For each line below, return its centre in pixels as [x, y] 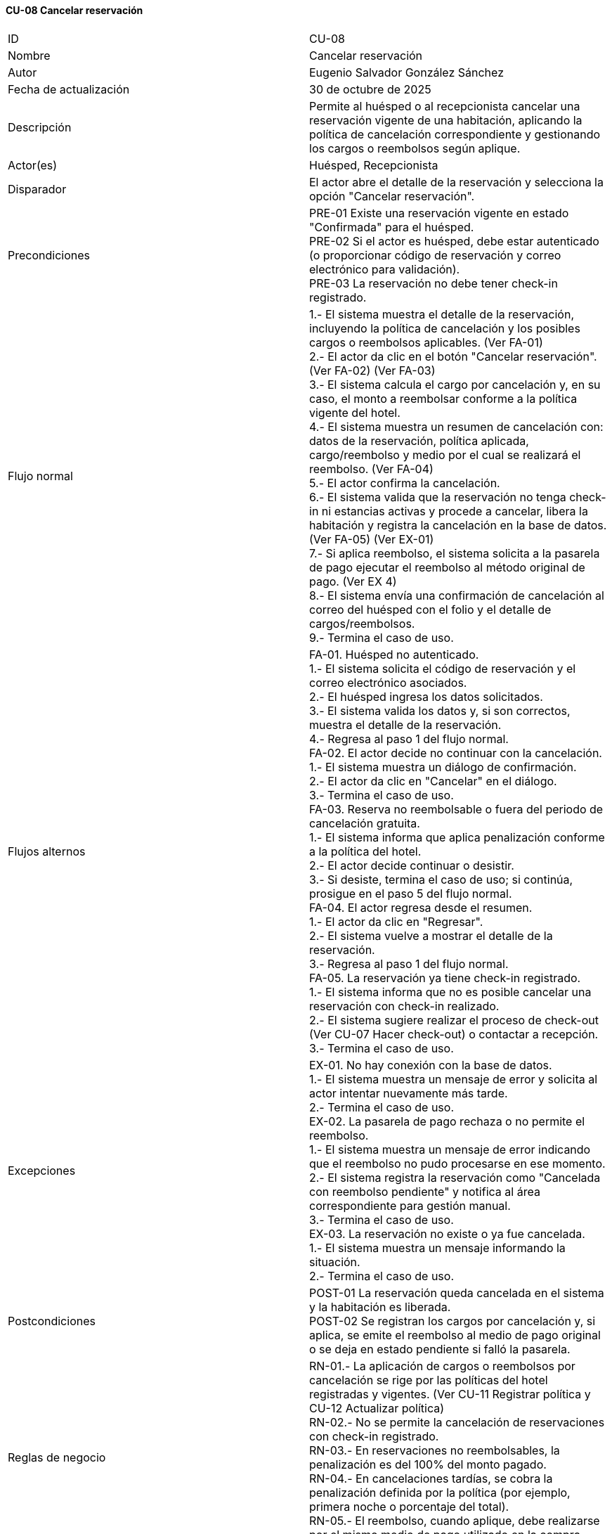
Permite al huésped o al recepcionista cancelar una [445, 106]
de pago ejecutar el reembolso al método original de [447, 567]
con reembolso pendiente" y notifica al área [425, 1191]
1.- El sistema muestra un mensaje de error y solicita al [454, 1079]
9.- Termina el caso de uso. [382, 637]
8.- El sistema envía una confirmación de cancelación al [457, 595]
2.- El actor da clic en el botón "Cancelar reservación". [453, 356]
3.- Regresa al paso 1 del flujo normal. [409, 963]
